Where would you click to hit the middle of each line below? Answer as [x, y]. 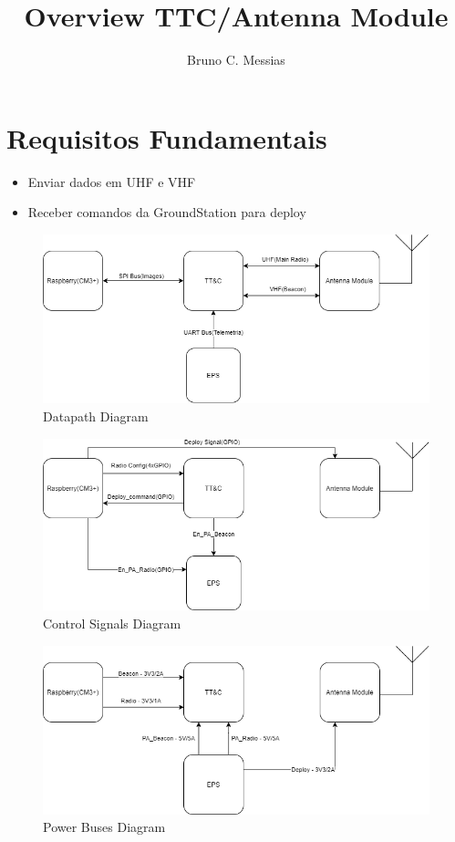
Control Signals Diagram [112, 623]
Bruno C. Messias [236, 60]
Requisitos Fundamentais [167, 137]
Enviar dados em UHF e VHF [112, 181]
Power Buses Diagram [104, 827]
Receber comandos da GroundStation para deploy [167, 212]
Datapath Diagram [96, 416]
